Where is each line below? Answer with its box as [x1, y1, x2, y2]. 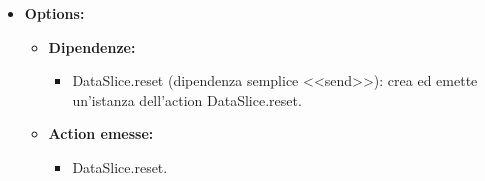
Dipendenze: [48, 36, 136, 57]
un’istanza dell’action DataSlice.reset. [72, 89, 302, 110]
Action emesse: [48, 123, 154, 144]
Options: [24, 3, 85, 23]
